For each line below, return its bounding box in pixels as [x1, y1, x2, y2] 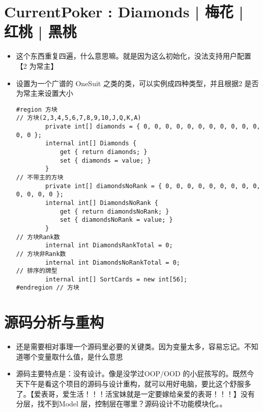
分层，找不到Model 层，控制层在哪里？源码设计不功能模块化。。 [16, 398, 227, 409]
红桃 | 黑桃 [4, 21, 77, 42]
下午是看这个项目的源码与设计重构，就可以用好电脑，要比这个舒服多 [23, 378, 251, 389]
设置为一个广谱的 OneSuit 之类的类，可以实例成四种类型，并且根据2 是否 [16, 78, 259, 88]
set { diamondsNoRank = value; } [60, 216, 173, 224]
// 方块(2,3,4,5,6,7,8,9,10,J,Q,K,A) [16, 114, 141, 122]
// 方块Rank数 [16, 233, 60, 241]
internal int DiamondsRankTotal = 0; [45, 242, 173, 249]
